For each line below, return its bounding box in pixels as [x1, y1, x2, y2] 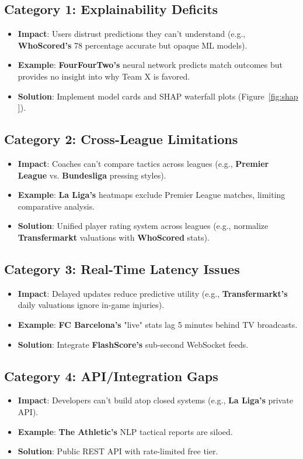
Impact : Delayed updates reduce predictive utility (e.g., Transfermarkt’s [18, 287, 288, 299]
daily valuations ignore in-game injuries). [18, 299, 165, 311]
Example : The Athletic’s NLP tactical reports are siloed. [18, 425, 233, 437]
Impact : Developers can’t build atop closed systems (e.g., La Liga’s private [18, 394, 293, 406]
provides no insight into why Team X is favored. [18, 70, 190, 82]
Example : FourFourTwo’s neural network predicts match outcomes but [18, 59, 283, 71]
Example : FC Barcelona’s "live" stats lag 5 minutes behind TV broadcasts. [18, 318, 298, 330]
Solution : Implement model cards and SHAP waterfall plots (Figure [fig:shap [18, 90, 298, 102]
